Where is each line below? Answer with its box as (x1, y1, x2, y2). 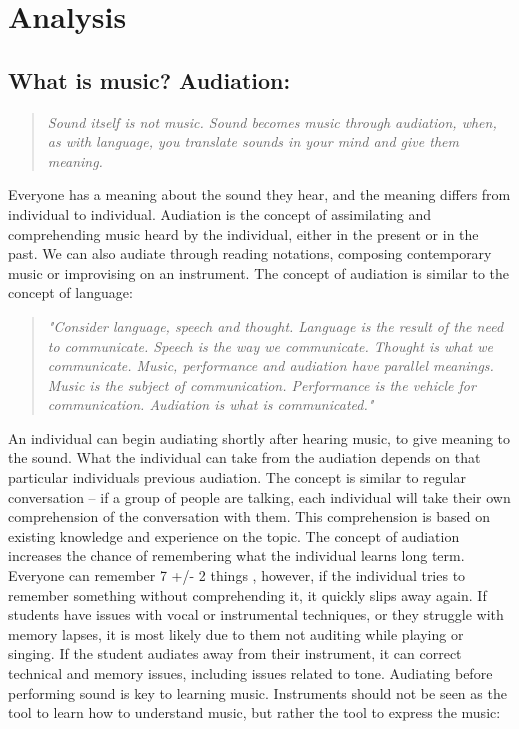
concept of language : (8, 282, 133, 303)
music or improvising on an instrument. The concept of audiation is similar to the (8, 262, 510, 283)
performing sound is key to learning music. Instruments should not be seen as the (8, 682, 507, 703)
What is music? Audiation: (8, 64, 291, 95)
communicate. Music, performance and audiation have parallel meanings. (47, 355, 494, 376)
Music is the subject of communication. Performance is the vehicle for (47, 374, 476, 395)
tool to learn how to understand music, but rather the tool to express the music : (8, 702, 501, 723)
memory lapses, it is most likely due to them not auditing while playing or (8, 623, 464, 644)
